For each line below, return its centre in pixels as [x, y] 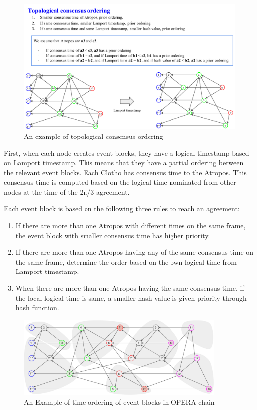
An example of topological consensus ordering [93, 136]
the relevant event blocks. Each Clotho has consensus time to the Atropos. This [125, 172]
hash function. [37, 308]
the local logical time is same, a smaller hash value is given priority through [131, 298]
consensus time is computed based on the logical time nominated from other [120, 182]
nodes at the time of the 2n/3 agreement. [67, 192]
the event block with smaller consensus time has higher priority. [113, 235]
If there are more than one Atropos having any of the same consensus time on [134, 252]
